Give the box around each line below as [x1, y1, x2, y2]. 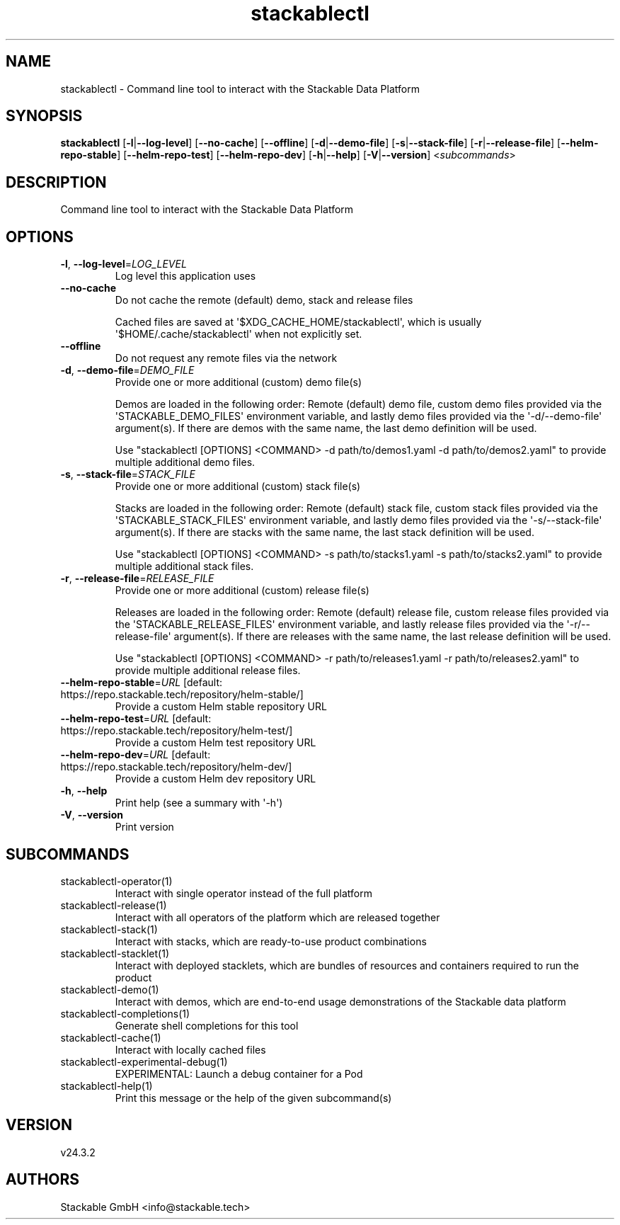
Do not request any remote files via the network [115, 352, 338, 365]
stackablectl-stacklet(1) [60, 947, 169, 959]
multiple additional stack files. [115, 560, 254, 573]
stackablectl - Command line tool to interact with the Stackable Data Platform [60, 82, 420, 95]
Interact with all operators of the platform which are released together [115, 911, 440, 923]
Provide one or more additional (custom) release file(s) [115, 584, 369, 597]
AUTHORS [6, 1170, 80, 1189]
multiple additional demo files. [115, 456, 256, 469]
